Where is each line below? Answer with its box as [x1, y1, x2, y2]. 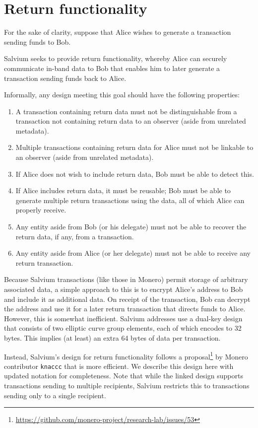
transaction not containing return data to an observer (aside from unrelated [15, 116, 246, 126]
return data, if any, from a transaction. [15, 231, 134, 241]
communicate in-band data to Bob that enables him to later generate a [4, 63, 220, 73]
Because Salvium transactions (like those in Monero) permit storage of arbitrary [4, 274, 248, 285]
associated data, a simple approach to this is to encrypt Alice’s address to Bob [4, 284, 243, 294]
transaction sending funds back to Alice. [4, 72, 127, 83]
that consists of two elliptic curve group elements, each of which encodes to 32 [4, 323, 242, 333]
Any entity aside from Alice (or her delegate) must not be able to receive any [15, 248, 251, 258]
